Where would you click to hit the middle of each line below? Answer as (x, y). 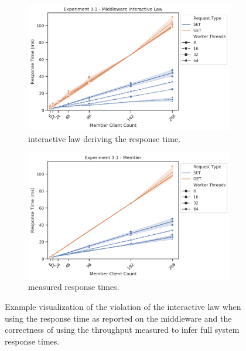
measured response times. (74, 287)
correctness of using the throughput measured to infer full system (122, 330)
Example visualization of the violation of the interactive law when (123, 307)
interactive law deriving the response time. (105, 138)
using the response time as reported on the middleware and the (118, 318)
